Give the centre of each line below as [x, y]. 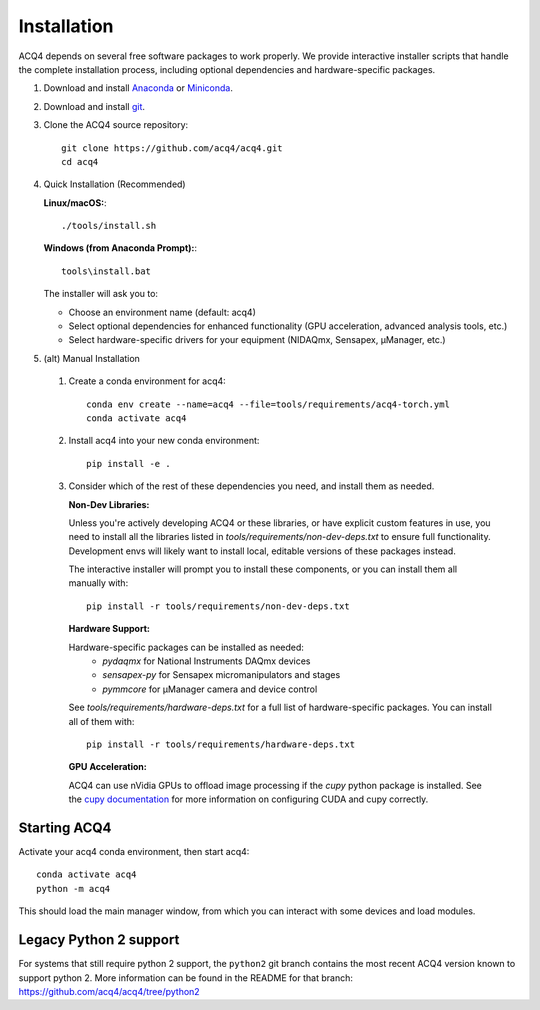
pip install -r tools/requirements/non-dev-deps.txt [218, 606]
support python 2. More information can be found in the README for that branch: [186, 977]
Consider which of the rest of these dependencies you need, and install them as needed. [251, 486]
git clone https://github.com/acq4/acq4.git [172, 148]
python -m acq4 [73, 888]
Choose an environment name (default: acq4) [162, 312]
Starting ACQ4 [65, 827]
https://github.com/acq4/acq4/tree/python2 [109, 991]
